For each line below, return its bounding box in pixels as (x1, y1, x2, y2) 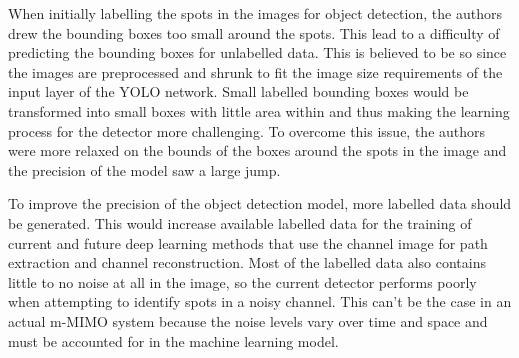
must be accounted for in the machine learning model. (8, 330, 339, 351)
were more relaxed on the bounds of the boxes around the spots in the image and (8, 140, 507, 161)
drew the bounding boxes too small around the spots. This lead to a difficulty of (8, 22, 500, 43)
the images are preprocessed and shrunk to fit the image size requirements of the (8, 61, 503, 82)
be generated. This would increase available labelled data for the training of (8, 212, 472, 233)
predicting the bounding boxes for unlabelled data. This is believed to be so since (8, 42, 507, 63)
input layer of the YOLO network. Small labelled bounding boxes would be (8, 81, 469, 102)
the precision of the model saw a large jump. (8, 159, 281, 180)
